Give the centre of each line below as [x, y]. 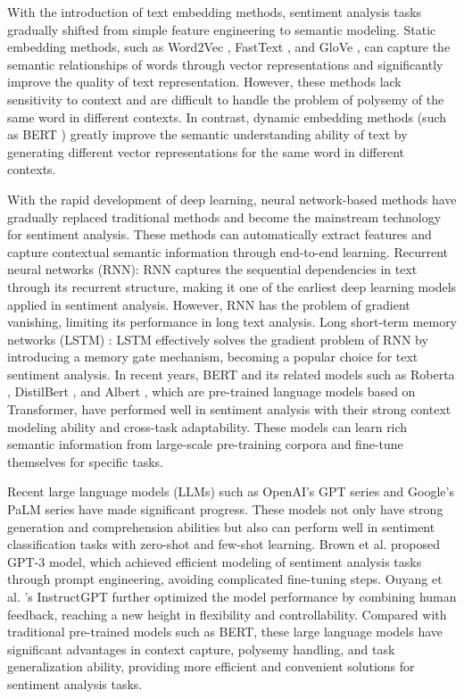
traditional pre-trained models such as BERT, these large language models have [225, 632]
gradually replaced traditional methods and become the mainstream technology [224, 216]
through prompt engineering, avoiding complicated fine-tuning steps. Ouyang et [225, 579]
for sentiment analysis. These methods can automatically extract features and [220, 234]
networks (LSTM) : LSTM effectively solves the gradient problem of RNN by [218, 339]
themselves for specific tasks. [85, 461]
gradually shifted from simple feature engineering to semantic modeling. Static [222, 29]
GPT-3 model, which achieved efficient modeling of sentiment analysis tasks [215, 561]
